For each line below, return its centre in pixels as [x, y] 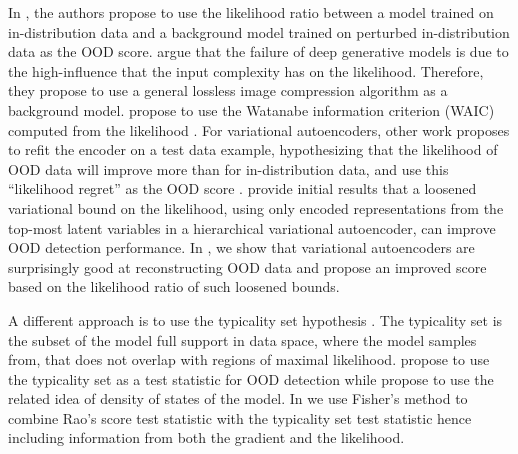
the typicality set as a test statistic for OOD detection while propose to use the [251, 378]
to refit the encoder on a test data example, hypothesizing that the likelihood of [253, 149]
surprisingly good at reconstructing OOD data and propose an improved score [247, 266]
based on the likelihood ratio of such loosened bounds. [174, 286]
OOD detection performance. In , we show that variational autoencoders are [241, 247]
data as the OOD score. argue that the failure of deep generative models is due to [258, 51]
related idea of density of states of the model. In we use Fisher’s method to [238, 398]
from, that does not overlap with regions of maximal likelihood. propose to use [249, 359]
